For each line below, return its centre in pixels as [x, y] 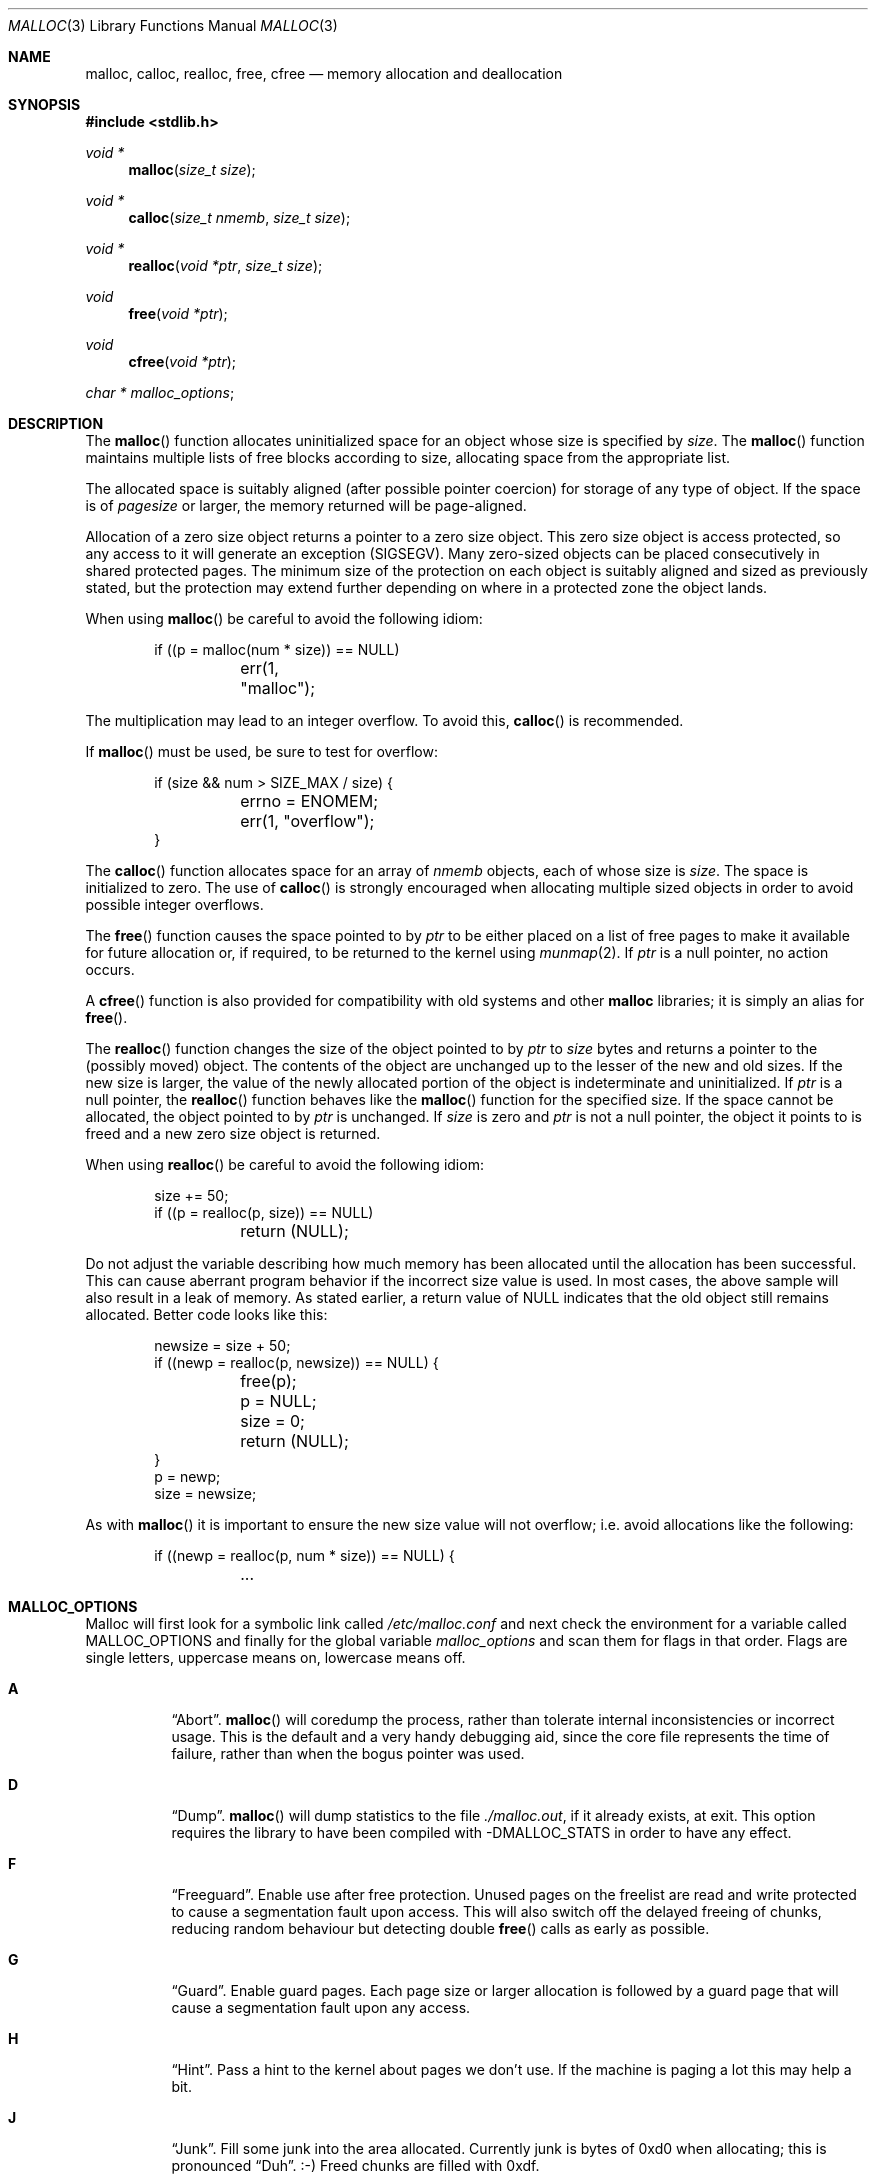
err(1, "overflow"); [307, 821]
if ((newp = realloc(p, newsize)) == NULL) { [296, 1362]
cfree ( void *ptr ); [182, 361]
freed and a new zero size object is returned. [233, 1133]
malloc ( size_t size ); [192, 169]
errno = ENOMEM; [309, 801]
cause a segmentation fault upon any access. [321, 2007]
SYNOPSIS [44, 104]
